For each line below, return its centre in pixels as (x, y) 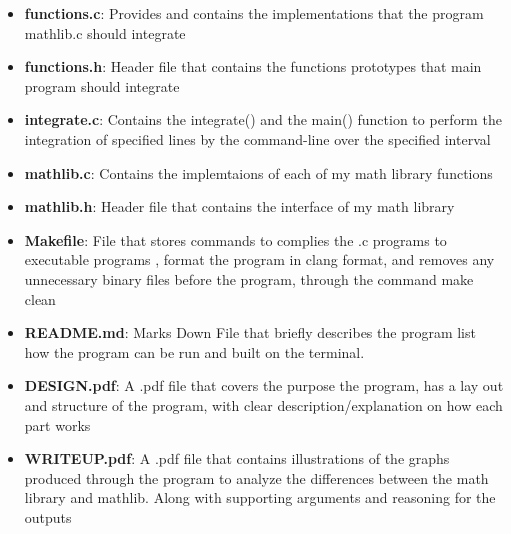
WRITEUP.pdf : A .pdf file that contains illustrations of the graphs (237, 458)
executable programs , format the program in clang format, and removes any (259, 259)
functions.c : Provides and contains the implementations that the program (254, 13)
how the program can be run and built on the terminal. (194, 351)
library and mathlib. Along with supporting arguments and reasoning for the (260, 497)
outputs (48, 516)
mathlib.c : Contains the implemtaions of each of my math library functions (258, 172)
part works (57, 424)
